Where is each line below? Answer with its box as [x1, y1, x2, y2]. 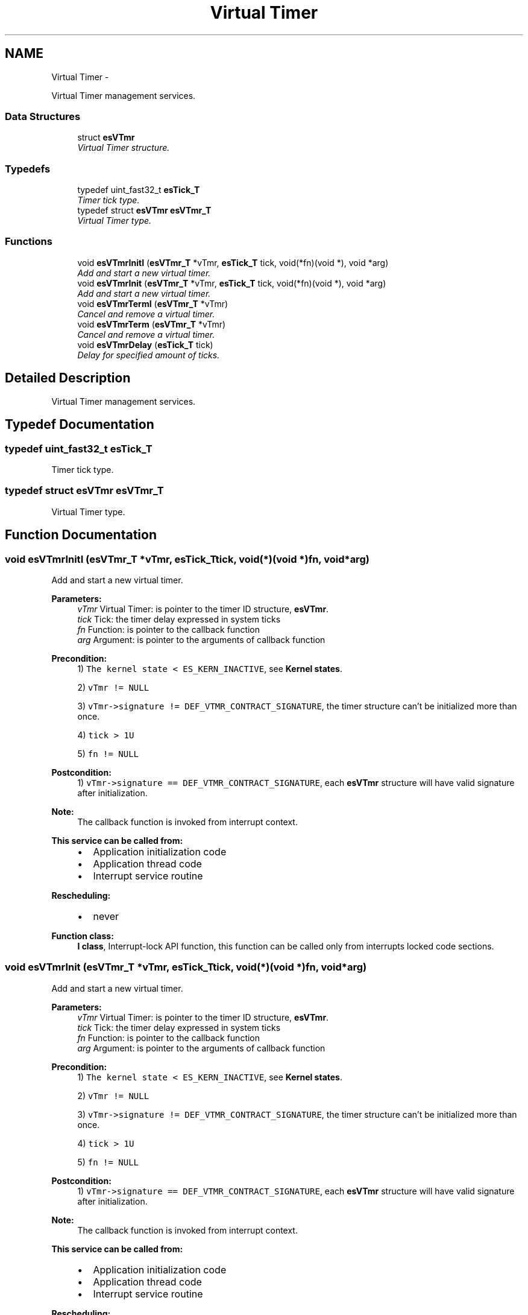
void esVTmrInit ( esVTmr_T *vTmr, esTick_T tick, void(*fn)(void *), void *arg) [77, 277, 386, 288]
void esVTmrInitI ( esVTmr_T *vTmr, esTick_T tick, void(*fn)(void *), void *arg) [77, 257, 389, 268]
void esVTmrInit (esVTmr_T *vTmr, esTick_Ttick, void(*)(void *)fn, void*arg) [5, 961, 367, 974]
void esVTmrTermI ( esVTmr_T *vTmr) [77, 298, 228, 309]
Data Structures [5, 110, 81, 122]
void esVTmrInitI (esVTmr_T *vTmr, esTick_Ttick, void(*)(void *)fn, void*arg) [5, 553, 369, 565]
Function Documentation [5, 527, 157, 543]
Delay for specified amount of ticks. [77, 349, 220, 360]
